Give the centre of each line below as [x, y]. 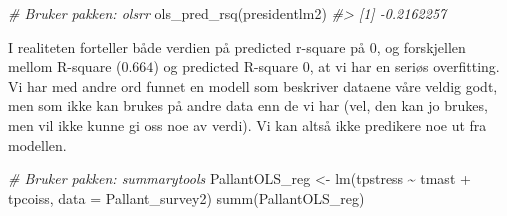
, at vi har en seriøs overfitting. [404, 66]
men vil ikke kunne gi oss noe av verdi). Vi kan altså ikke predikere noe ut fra [247, 124]
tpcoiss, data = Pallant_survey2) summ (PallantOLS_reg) [186, 197]
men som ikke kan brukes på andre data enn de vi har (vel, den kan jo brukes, [248, 105]
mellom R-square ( [65, 66]
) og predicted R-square [225, 66]
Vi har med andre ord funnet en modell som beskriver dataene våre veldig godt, [253, 85]
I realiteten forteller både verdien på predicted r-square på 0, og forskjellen [237, 46]
